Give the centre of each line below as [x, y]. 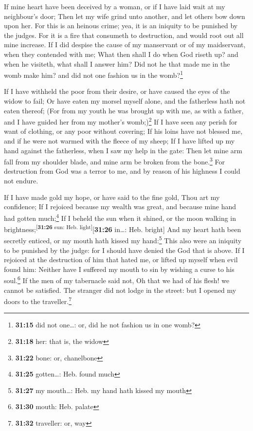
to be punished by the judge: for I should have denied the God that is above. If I [124, 250]
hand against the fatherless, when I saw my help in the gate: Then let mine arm [123, 150]
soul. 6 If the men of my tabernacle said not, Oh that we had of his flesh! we [117, 280]
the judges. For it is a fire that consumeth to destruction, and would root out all [124, 35]
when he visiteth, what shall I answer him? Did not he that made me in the [117, 63]
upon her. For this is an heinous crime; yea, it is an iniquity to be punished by [121, 26]
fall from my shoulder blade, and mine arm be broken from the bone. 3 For [115, 161]
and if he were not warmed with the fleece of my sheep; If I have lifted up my [119, 141]
